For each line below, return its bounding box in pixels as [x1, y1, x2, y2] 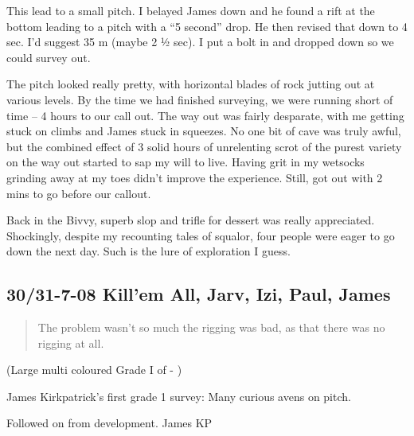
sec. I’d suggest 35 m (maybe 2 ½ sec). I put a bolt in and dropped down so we [6, 33, 394, 50]
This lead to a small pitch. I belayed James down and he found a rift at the [6, 2, 375, 18]
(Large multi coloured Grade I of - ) [6, 361, 182, 378]
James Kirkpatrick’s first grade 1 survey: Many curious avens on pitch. [6, 387, 351, 404]
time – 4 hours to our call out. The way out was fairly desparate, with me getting [6, 107, 404, 123]
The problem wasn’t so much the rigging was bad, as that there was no [37, 319, 385, 336]
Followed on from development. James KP [6, 415, 213, 431]
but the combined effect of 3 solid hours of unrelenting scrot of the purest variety [6, 138, 402, 154]
